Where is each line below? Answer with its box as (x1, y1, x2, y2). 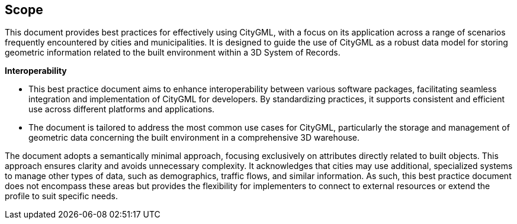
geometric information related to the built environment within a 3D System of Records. (5, 47, 341, 58)
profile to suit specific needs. (5, 191, 118, 202)
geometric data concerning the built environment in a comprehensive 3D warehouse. (28, 132, 360, 143)
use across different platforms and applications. (28, 104, 215, 115)
